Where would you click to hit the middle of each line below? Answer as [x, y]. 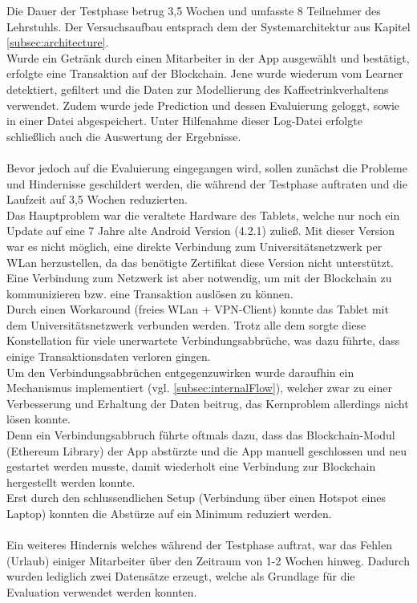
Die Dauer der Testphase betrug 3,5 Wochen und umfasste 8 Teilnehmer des [194, 10]
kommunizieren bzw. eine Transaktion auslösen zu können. [150, 293]
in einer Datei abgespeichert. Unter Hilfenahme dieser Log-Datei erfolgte [184, 121]
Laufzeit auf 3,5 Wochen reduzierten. [97, 199]
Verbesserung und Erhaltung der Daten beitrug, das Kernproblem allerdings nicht [208, 403]
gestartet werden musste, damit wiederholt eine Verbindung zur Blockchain [191, 466]
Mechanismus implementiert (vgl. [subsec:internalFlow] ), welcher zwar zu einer [199, 388]
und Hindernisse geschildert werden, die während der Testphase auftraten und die [207, 183]
